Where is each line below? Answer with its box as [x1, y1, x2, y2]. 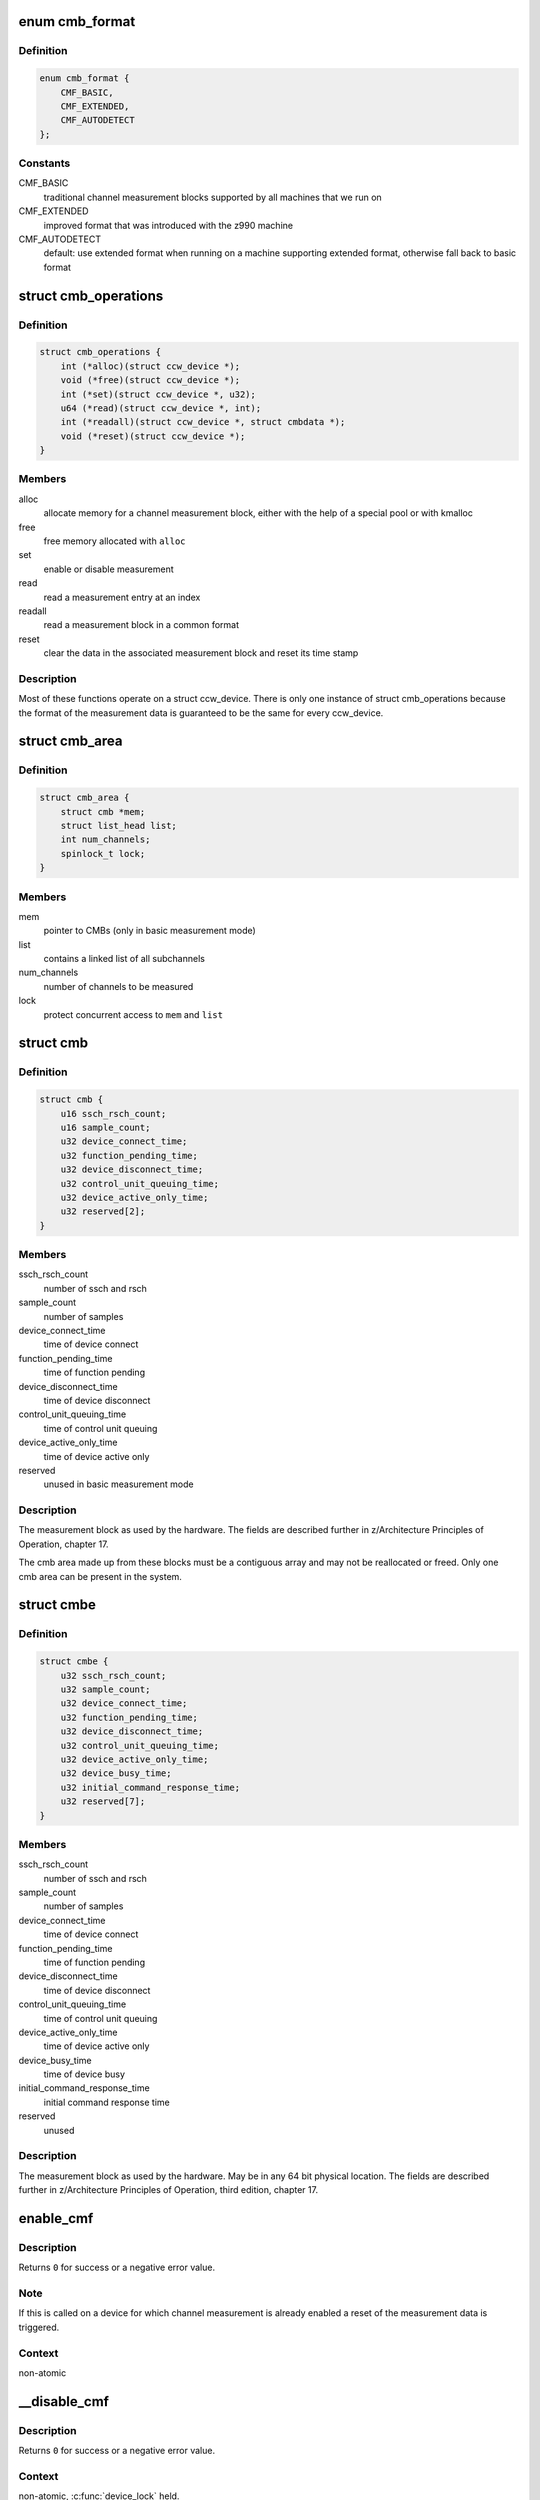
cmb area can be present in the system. [18, 1570, 182, 1582]
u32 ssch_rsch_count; [60, 1670, 167, 1681]
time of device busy [43, 2068, 125, 2080]
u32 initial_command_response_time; [60, 1781, 240, 1793]
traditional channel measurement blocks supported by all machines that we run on [43, 191, 382, 203]
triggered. [18, 2321, 60, 2333]
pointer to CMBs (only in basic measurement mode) [43, 925, 257, 937]
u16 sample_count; [60, 1122, 151, 1133]
